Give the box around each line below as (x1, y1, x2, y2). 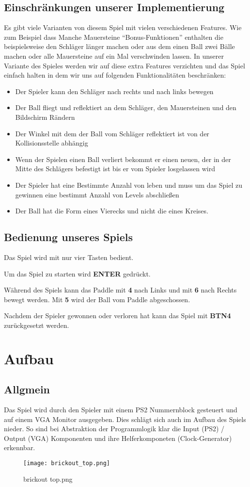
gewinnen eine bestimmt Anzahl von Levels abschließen (15, 189, 179, 199)
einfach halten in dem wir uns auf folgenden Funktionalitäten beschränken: (4, 70, 226, 80)
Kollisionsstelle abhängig (15, 138, 88, 148)
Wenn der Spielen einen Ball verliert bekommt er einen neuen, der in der (15, 154, 231, 164)
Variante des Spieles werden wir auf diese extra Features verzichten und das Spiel (4, 60, 245, 70)
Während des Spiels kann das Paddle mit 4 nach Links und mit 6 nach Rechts (4, 285, 237, 295)
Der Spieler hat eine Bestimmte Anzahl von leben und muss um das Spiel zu (15, 179, 242, 190)
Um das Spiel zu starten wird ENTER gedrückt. (4, 268, 151, 278)
